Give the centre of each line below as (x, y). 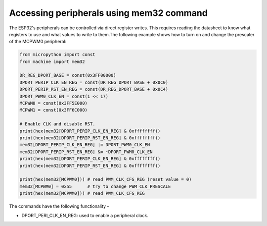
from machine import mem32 (52, 61)
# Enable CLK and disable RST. (58, 124)
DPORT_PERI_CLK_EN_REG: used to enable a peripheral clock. (85, 215)
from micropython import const (58, 55)
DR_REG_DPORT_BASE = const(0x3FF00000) (68, 75)
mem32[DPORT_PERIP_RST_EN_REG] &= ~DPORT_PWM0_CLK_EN (86, 152)
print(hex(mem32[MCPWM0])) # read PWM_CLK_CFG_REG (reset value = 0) (106, 179)
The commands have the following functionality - (59, 206)
